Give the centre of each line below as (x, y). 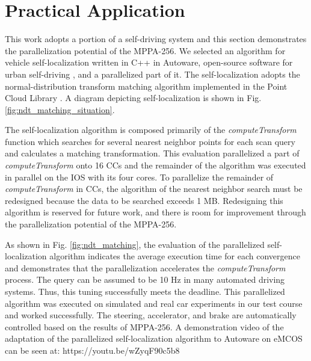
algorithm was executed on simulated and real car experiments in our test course (154, 303)
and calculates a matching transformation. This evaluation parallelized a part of (152, 153)
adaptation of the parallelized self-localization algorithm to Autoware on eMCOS (154, 338)
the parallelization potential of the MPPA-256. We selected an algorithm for (145, 50)
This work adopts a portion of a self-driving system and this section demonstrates (156, 39)
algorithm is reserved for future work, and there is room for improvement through (155, 212)
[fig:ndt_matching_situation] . (60, 109)
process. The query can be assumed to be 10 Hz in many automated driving (145, 279)
